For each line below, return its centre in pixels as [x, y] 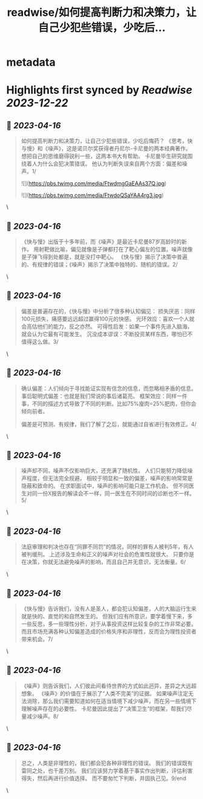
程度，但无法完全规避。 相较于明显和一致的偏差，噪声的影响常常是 [109, 478]
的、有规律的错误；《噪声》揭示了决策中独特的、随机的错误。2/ [99, 264]
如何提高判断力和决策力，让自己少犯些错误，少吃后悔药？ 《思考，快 [107, 141]
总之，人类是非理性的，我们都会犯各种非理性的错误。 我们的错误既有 [107, 763]
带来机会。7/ [37, 639]
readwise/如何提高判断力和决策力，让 [102, 12]
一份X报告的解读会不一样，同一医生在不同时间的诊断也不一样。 [116, 494]
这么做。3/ [45, 341]
